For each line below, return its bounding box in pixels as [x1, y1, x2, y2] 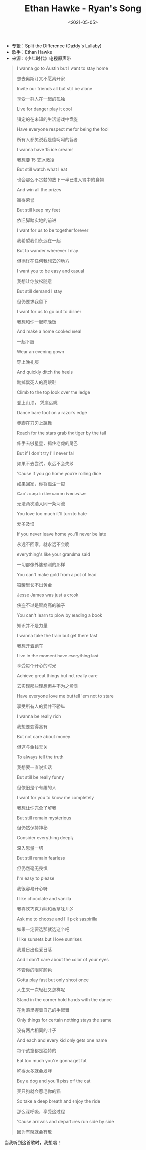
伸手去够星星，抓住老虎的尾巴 [16, 440, 78, 446]
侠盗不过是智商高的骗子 [16, 602, 65, 608]
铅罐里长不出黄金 [16, 582, 52, 588]
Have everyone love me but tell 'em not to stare [16, 693, 114, 699]
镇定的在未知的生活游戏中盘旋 [16, 116, 78, 122]
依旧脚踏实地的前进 [16, 217, 57, 223]
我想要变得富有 [16, 723, 48, 729]
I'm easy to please [16, 875, 55, 881]
